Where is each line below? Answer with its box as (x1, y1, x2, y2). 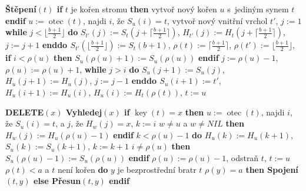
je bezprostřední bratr (117, 163, 197, 175)
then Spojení (245, 163, 298, 175)
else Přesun (34, 175, 81, 187)
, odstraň (226, 151, 259, 163)
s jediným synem (227, 3, 289, 15)
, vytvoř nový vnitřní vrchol (167, 14, 268, 26)
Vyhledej (65, 105, 102, 118)
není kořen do (57, 163, 108, 175)
